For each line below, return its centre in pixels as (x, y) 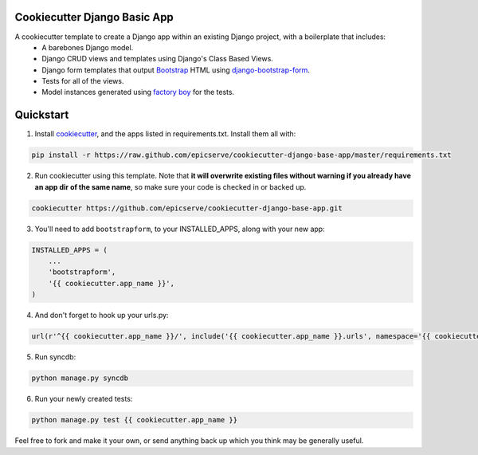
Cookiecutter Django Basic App (94, 17)
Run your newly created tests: (84, 399)
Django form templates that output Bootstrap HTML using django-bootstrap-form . (176, 70)
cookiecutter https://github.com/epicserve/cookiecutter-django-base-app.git (187, 208)
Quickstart (42, 115)
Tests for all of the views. (83, 81)
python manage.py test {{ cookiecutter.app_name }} (135, 420)
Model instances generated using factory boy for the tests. (138, 92)
